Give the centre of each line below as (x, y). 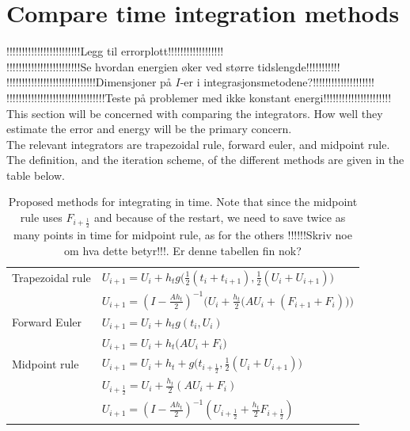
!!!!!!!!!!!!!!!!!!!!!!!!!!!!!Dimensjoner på (89, 82)
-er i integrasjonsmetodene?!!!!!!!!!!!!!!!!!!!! (277, 82)
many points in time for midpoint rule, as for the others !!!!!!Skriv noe (183, 235)
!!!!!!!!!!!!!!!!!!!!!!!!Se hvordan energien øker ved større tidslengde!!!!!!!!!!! (173, 66)
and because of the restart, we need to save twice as (220, 217)
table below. (36, 175)
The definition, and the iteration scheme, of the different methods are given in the (205, 160)
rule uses (41, 217)
